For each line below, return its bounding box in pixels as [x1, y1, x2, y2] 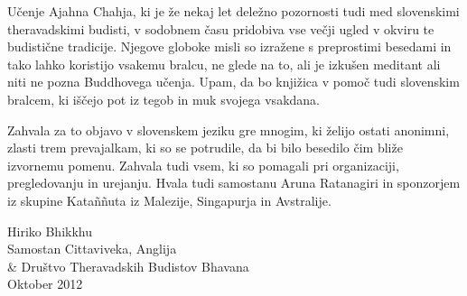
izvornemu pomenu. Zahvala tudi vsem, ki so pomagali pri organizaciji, [7, 155, 399, 174]
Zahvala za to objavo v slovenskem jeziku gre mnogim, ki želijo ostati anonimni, [7, 120, 450, 139]
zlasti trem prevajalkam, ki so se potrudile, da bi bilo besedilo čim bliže [7, 138, 403, 157]
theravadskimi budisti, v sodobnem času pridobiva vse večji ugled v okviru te [7, 19, 434, 38]
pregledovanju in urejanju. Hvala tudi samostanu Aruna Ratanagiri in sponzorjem [7, 173, 461, 192]
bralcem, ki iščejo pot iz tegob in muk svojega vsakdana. [7, 89, 320, 108]
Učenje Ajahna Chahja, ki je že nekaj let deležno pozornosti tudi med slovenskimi [7, 2, 460, 20]
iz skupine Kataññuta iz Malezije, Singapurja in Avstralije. [7, 190, 332, 209]
